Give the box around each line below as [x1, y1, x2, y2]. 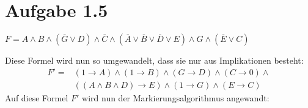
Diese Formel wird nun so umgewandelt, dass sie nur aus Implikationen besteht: [5, 54, 304, 67]
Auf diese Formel [5, 91, 68, 104]
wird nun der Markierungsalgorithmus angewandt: [82, 91, 269, 104]
